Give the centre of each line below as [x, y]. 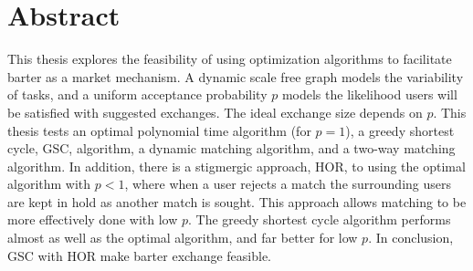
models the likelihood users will [369, 94]
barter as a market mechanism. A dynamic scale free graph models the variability [236, 76]
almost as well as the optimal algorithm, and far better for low [183, 238]
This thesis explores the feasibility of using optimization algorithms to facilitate [230, 59]
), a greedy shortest [400, 130]
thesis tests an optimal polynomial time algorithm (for [159, 130]
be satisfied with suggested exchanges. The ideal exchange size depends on [215, 112]
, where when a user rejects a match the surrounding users [288, 184]
